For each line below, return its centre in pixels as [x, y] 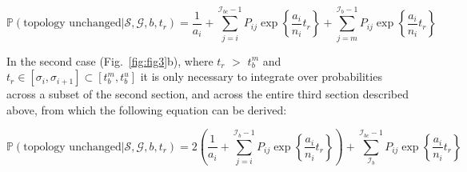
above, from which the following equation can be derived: [147, 109]
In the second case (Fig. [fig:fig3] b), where [110, 60]
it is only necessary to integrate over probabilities [261, 76]
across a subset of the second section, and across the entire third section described [208, 94]
